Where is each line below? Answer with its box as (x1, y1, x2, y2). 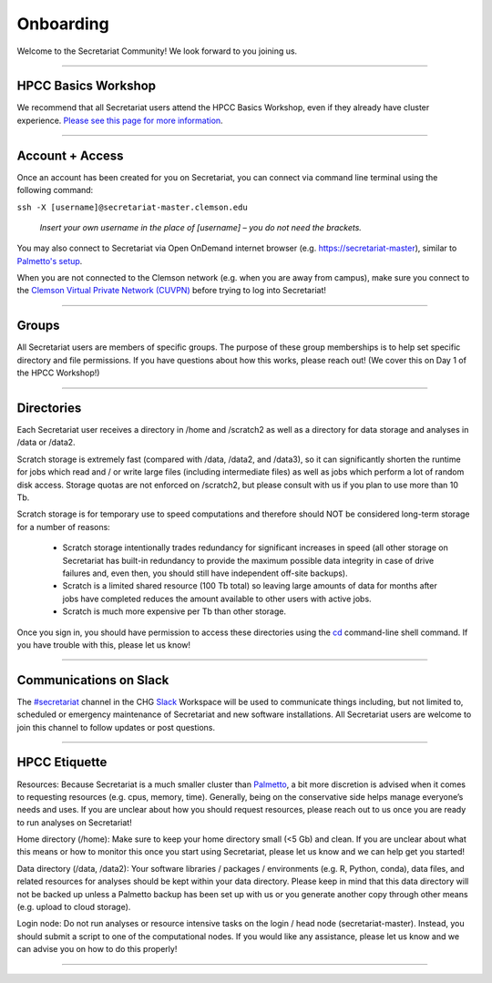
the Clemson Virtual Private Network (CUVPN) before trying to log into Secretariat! (16, 285, 327, 296)
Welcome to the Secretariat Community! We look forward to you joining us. (16, 46, 298, 56)
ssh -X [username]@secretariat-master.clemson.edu (16, 201, 248, 212)
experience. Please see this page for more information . (16, 115, 223, 126)
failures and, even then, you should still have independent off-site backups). (62, 568, 348, 579)
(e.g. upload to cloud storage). (16, 902, 131, 913)
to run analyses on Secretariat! (16, 816, 132, 828)
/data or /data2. (16, 437, 77, 448)
